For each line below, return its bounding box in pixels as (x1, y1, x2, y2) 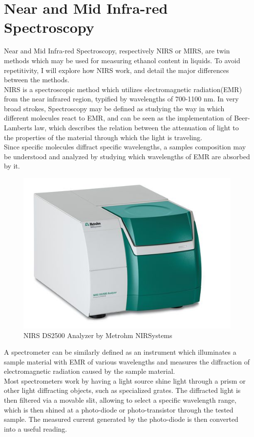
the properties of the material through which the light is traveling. (4, 132, 202, 142)
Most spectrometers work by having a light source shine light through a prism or (4, 375, 246, 386)
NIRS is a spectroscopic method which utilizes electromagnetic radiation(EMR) (4, 84, 242, 94)
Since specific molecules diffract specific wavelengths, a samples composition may (4, 142, 246, 152)
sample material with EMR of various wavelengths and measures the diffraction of (4, 356, 250, 366)
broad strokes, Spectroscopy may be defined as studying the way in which (4, 103, 225, 113)
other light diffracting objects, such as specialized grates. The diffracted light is (4, 385, 241, 395)
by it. (4, 161, 20, 171)
